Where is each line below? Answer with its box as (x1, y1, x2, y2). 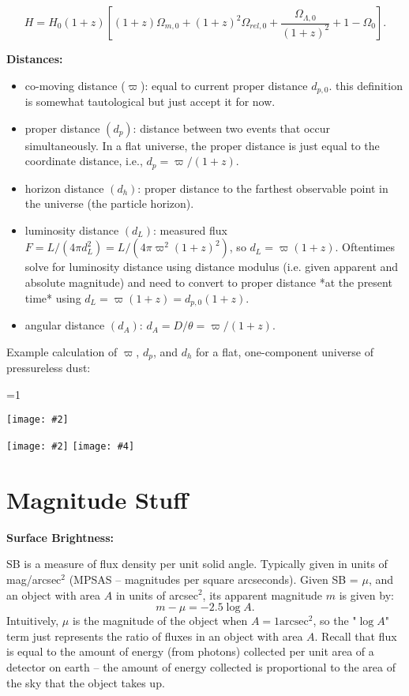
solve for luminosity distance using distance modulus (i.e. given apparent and (24, 258, 399, 275)
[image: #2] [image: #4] (6, 441, 135, 452)
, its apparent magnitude (202, 586, 323, 603)
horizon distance (24, 179, 104, 196)
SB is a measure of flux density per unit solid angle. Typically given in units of (6, 555, 388, 572)
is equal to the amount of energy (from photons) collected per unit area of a (6, 643, 374, 660)
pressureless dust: (6, 359, 91, 376)
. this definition (328, 77, 403, 93)
